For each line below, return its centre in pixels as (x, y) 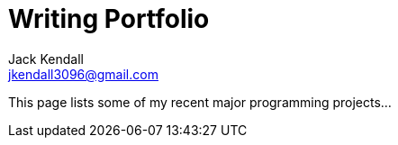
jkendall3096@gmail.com (83, 74)
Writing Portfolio (109, 19)
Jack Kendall (46, 59)
